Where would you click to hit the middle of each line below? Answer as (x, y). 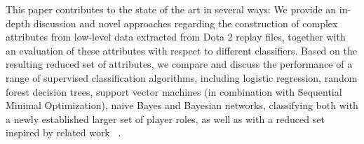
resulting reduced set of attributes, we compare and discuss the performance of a (179, 64)
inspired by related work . (63, 132)
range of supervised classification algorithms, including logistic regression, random (182, 77)
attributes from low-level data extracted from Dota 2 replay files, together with (176, 37)
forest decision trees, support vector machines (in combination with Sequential (174, 91)
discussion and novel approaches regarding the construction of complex (186, 23)
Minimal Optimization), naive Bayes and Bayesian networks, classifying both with (182, 105)
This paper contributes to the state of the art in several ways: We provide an (171, 9)
